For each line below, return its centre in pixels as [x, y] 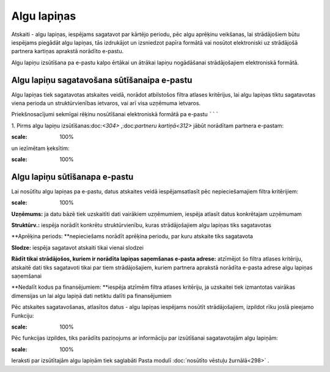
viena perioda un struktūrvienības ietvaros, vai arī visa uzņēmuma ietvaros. [106, 103]
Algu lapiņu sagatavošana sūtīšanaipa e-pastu [102, 80]
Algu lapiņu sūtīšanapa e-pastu [72, 177]
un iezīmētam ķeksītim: [40, 148]
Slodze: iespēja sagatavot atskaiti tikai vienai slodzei [77, 247]
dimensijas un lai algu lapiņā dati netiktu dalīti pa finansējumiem [92, 296]
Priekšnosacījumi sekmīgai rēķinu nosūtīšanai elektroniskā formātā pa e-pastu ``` [115, 114]
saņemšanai [27, 276]
